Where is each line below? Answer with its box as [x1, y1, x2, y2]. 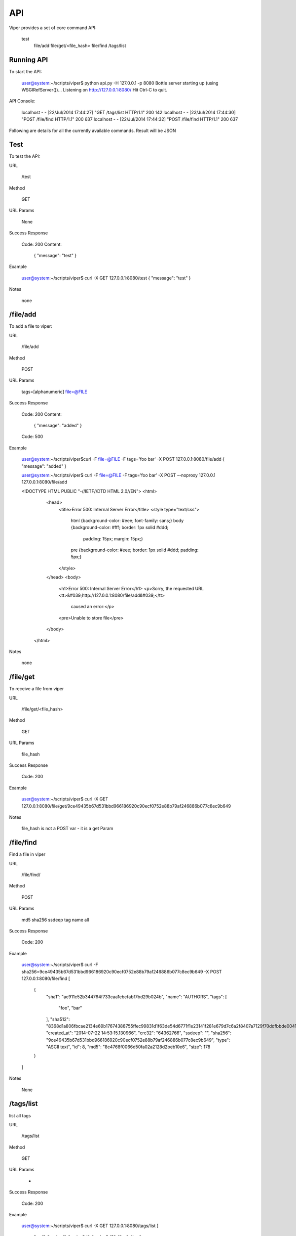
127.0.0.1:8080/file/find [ [21, 975, 70, 981]
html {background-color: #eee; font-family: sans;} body [71, 517, 184, 524]
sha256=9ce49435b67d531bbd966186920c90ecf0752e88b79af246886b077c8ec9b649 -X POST [21, 969, 222, 974]
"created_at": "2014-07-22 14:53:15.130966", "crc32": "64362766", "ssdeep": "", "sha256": [46, 1030, 231, 1036]
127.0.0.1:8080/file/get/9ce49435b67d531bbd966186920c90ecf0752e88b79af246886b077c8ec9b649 [21, 803, 231, 809]
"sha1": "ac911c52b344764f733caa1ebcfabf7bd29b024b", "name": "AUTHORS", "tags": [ [46, 994, 227, 1000]
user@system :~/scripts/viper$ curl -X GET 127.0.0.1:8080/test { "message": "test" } [21, 275, 191, 281]
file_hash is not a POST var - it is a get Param [21, 826, 113, 832]
